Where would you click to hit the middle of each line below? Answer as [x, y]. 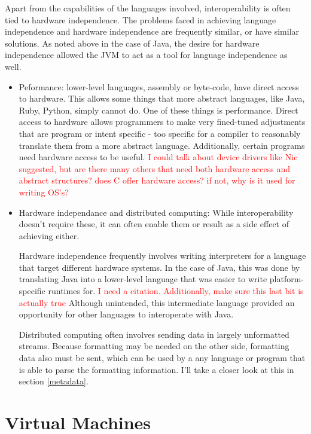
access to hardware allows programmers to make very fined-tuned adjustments [162, 122]
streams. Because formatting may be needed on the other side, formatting [154, 346]
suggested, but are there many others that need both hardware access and [155, 168]
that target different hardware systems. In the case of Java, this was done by [159, 267]
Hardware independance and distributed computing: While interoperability [156, 212]
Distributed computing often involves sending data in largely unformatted [154, 334]
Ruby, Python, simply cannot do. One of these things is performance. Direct [158, 110]
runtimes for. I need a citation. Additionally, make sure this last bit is [176, 291]
